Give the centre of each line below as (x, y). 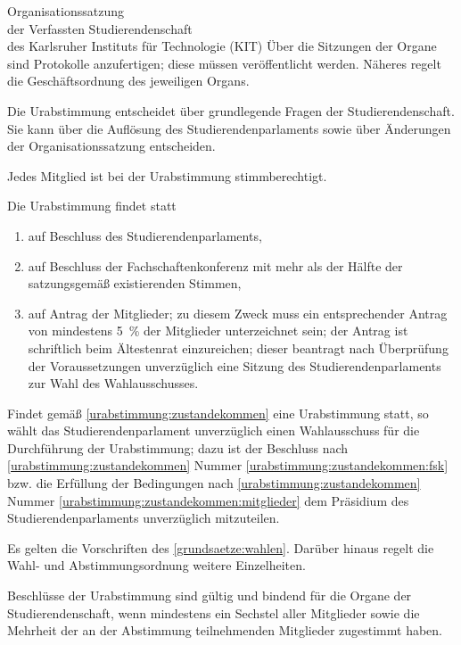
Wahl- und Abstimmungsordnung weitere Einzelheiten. (156, 565)
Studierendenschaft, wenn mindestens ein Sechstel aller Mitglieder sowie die (214, 612)
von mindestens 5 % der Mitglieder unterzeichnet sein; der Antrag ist (218, 331)
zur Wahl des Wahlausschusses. (113, 383)
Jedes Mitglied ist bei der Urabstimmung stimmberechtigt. (167, 175)
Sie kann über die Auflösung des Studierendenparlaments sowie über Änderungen (229, 128)
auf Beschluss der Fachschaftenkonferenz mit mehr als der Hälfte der (215, 265)
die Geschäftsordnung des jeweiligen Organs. (128, 81)
